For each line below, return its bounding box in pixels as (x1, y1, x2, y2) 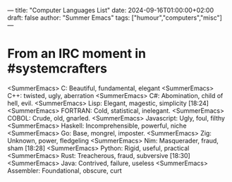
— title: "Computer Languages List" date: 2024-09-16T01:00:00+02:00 (7, 6, 214, 14)
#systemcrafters (7, 61, 108, 77)
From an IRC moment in (7, 46, 147, 62)
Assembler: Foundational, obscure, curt (7, 166, 122, 175)
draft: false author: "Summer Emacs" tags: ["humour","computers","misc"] (7, 13, 222, 22)
